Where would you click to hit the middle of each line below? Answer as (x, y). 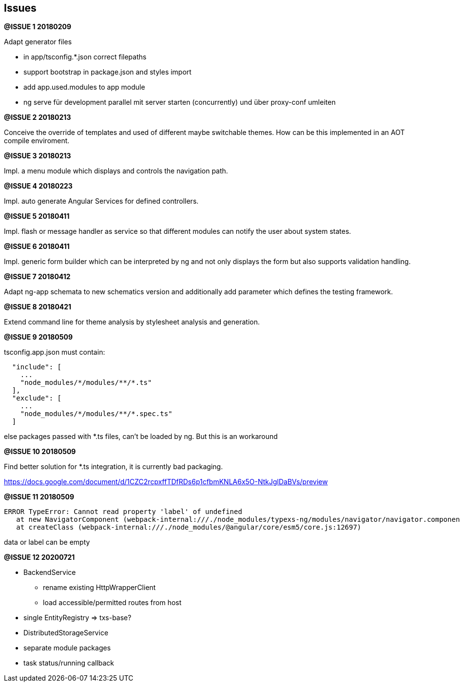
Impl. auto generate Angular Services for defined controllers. (101, 201)
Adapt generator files (38, 42)
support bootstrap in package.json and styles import (107, 72)
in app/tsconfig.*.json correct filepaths (85, 57)
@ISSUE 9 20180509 (38, 337)
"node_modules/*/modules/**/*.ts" (86, 383)
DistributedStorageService (66, 633)
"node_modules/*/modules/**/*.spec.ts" (96, 414)
